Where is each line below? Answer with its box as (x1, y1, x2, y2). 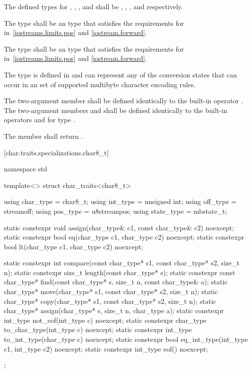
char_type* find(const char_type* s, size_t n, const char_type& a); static (4, 277, 228, 287)
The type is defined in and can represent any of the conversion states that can (4, 69, 237, 79)
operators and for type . (4, 114, 76, 125)
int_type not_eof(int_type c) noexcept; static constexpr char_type (4, 315, 207, 325)
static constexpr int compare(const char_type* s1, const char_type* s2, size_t (4, 258, 240, 268)
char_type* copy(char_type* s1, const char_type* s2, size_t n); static (4, 296, 216, 306)
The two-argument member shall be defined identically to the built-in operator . (4, 95, 243, 106)
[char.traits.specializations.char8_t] (4, 147, 109, 157)
